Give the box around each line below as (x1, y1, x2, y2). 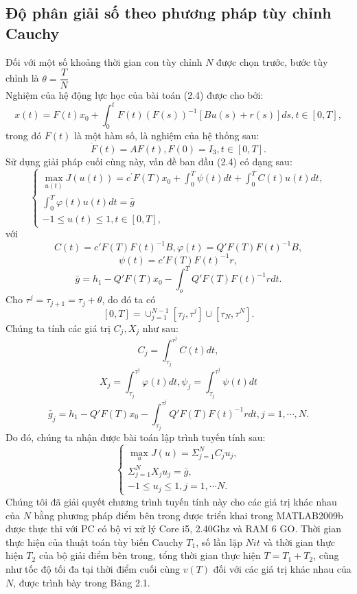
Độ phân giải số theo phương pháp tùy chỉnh (5, 2, 332, 23)
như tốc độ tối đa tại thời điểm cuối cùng (5, 561, 180, 575)
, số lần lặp (196, 534, 242, 549)
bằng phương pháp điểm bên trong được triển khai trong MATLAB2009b (34, 508, 343, 522)
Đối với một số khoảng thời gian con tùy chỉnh (5, 54, 203, 69)
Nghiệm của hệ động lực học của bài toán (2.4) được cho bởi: (5, 88, 264, 102)
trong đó (5, 128, 42, 143)
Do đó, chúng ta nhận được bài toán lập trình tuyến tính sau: (5, 430, 266, 444)
